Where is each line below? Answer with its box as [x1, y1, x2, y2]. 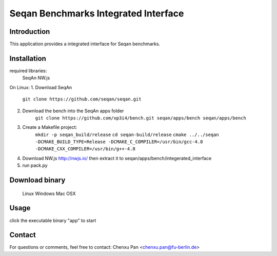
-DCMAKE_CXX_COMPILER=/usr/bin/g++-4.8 [35, 146, 135, 152]
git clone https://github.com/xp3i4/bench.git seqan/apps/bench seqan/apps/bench [35, 115, 246, 121]
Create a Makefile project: [22, 124, 77, 130]
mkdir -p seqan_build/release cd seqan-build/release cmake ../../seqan [35, 131, 219, 137]
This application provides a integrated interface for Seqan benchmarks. [9, 41, 161, 47]
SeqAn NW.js [22, 75, 50, 81]
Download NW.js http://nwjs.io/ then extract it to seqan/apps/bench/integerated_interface [22, 155, 212, 161]
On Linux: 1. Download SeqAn [9, 84, 72, 90]
